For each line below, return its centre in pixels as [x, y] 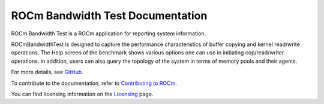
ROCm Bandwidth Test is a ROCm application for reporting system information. [109, 33]
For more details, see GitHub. [47, 72]
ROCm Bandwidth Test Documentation [109, 16]
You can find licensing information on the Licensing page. [82, 94]
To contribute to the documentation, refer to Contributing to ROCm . [94, 83]
